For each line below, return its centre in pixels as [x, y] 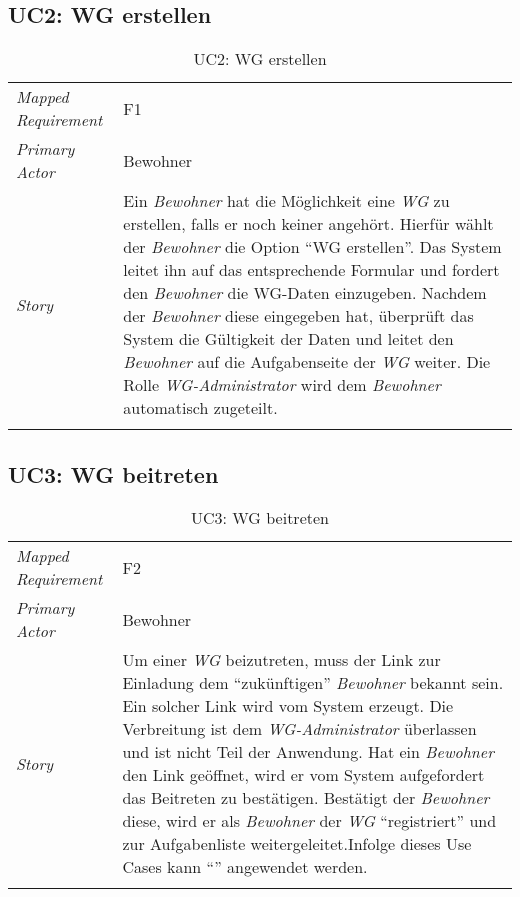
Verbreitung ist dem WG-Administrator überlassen [299, 729]
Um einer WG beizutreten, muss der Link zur [281, 660]
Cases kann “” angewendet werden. [245, 867]
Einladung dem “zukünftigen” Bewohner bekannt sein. [313, 683]
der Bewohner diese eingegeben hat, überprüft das [298, 316]
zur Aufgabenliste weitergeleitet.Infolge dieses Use [297, 844]
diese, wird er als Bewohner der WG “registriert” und [309, 821]
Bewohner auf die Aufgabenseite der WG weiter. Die [307, 362]
